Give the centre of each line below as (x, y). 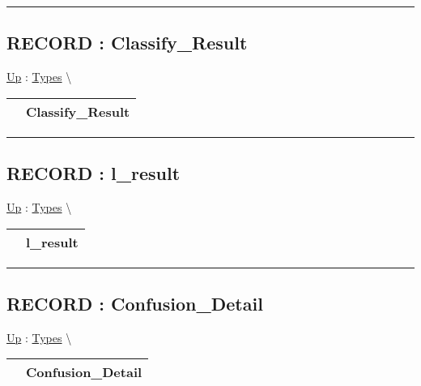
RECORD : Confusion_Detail (135, 303)
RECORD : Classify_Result (127, 43)
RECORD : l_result (94, 173)
